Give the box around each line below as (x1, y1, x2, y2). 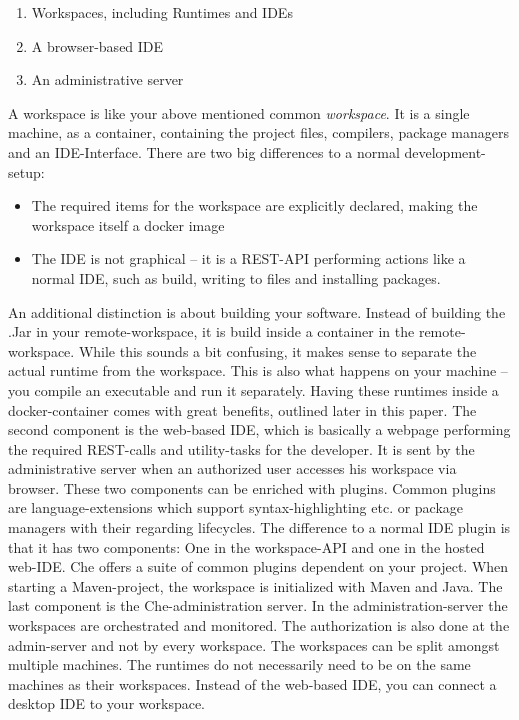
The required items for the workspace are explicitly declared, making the (31, 195, 478, 216)
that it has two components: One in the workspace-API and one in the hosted (8, 536, 485, 557)
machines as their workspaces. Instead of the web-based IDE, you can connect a (8, 673, 497, 694)
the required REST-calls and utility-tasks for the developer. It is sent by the (8, 438, 475, 459)
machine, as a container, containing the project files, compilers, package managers (8, 122, 509, 143)
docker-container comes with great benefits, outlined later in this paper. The (8, 399, 477, 420)
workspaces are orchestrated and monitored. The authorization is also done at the (8, 615, 510, 636)
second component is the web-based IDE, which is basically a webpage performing (8, 419, 511, 440)
